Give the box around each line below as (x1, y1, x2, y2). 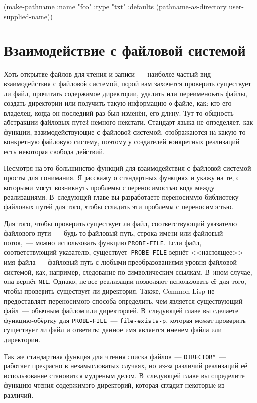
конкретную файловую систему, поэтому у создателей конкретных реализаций (4, 136, 240, 147)
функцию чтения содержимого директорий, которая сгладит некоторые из (4, 380, 225, 390)
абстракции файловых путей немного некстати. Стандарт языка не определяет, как (4, 117, 253, 127)
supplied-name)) (4, 11, 53, 21)
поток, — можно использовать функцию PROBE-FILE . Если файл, (4, 237, 202, 247)
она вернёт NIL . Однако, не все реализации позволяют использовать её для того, (4, 276, 246, 286)
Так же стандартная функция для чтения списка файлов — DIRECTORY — (4, 351, 226, 361)
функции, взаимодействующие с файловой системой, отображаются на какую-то (4, 126, 246, 137)
